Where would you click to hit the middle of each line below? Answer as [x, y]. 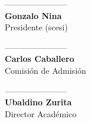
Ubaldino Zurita [38, 102]
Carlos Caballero [40, 59]
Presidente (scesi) [36, 27]
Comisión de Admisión [45, 70]
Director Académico [41, 113]
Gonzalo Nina [33, 15]
